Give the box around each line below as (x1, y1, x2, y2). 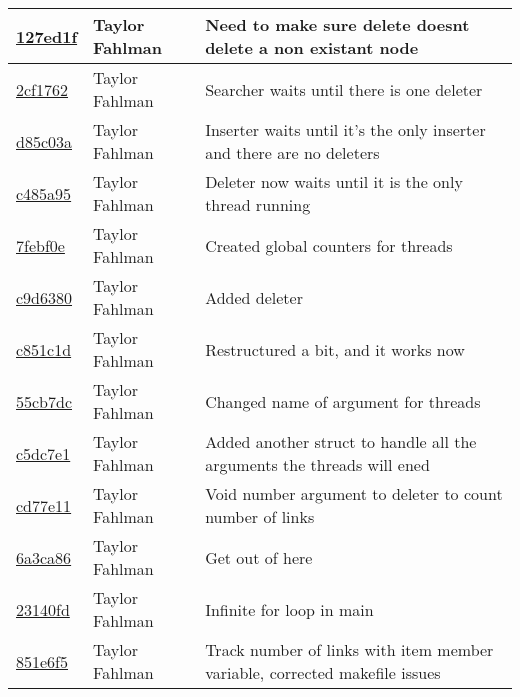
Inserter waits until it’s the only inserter (205, 118, 486, 141)
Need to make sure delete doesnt (205, 13, 470, 36)
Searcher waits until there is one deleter (205, 77, 483, 101)
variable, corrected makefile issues (205, 661, 441, 684)
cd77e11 (16, 493, 72, 517)
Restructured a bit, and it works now (205, 337, 465, 361)
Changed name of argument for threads (205, 389, 481, 413)
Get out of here (205, 545, 313, 569)
